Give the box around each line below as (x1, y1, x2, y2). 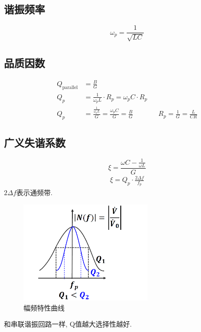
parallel (62, 85, 78, 90)
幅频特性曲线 (23, 302, 65, 312)
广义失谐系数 (4, 135, 66, 150)
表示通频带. (16, 187, 53, 198)
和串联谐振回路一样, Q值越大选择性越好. (4, 319, 132, 329)
